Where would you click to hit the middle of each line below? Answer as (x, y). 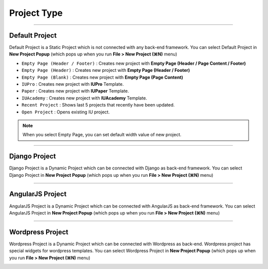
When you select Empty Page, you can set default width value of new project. (102, 135)
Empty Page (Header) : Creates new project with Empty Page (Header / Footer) (106, 70)
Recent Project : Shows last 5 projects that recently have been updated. (98, 105)
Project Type (36, 13)
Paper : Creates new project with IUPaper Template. (75, 91)
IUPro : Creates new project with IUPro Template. (73, 84)
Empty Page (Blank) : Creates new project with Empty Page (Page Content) (102, 77)
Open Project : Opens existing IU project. (66, 112)
